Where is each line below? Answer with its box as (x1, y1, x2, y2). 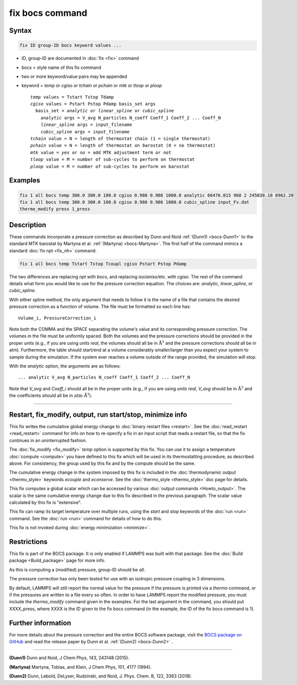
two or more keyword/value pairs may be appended (21, 73, 127, 79)
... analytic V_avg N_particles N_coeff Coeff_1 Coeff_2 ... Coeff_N (18, 374, 191, 380)
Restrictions (9, 537, 48, 546)
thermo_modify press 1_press (19, 206, 91, 212)
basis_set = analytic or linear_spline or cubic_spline (35, 108, 174, 114)
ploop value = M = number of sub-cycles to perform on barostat (30, 164, 190, 169)
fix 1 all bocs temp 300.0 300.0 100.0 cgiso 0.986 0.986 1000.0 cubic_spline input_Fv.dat (19, 199, 249, 205)
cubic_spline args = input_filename (40, 129, 130, 134)
